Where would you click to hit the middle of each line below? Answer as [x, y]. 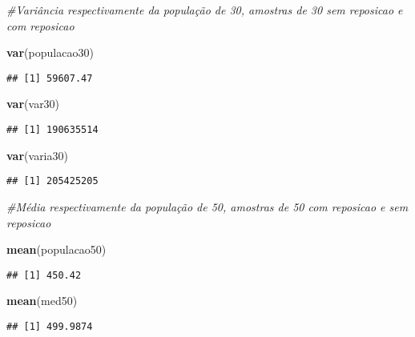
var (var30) [33, 104]
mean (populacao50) [56, 249]
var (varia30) [37, 155]
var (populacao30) [50, 52]
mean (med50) [42, 301]
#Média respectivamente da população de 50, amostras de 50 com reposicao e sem [207, 206]
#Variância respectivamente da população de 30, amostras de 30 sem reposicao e [205, 10]
